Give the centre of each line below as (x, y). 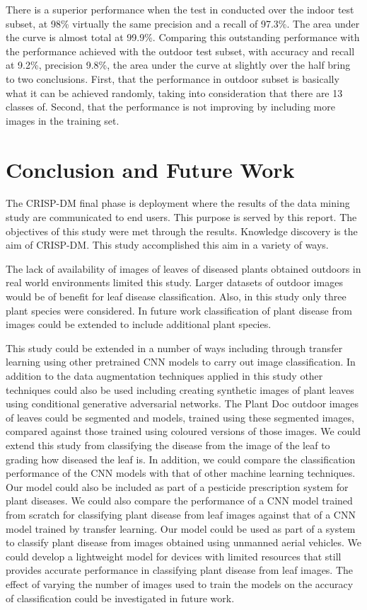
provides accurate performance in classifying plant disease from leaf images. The (180, 570)
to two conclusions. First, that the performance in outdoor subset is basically (173, 78)
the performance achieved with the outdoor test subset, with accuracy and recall (180, 51)
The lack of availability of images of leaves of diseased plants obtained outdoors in (183, 268)
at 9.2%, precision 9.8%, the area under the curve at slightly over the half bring (178, 65)
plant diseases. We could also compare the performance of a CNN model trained (179, 501)
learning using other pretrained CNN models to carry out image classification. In (181, 362)
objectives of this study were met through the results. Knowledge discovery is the (182, 231)
